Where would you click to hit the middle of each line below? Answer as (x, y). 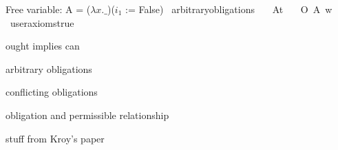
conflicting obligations (52, 92)
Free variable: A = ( (48, 9)
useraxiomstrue (42, 22)
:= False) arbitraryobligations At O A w (229, 9)
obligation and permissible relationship (87, 115)
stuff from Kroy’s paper (55, 138)
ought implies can (43, 46)
